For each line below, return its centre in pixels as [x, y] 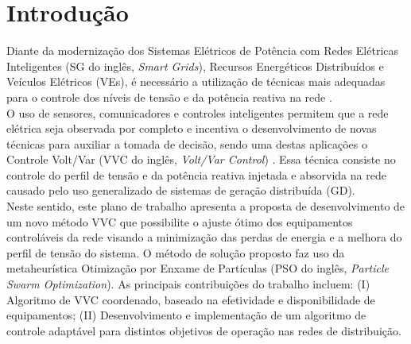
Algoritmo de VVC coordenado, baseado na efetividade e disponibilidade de [191, 299]
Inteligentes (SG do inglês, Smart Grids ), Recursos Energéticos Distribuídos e [195, 66]
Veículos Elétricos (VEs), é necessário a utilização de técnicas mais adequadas [196, 81]
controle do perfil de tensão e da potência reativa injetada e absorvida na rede [196, 174]
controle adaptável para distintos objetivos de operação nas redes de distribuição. [204, 330]
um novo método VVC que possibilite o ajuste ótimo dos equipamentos [180, 221]
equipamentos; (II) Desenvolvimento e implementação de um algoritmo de [186, 315]
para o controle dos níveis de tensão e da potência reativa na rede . [169, 97]
